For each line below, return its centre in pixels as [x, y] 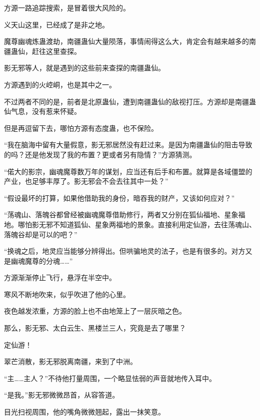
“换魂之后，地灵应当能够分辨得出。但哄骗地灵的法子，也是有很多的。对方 [125, 251]
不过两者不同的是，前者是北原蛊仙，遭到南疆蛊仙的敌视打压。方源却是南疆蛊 [130, 101]
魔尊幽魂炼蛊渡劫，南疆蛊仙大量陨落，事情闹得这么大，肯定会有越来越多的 [126, 41]
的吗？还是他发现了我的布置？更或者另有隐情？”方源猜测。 [100, 154]
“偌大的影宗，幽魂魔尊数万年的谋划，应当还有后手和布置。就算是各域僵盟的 [128, 171]
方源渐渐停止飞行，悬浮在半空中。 [60, 277]
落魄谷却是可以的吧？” [41, 234]
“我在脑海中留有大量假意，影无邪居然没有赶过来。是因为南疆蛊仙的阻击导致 [128, 145]
